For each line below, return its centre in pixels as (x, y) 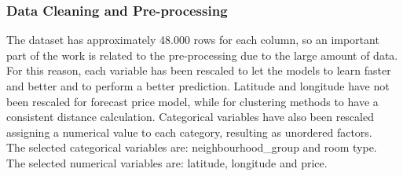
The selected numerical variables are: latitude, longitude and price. (167, 162)
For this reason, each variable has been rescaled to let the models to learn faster (199, 70)
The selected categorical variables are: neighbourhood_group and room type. (192, 147)
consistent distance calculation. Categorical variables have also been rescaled (190, 117)
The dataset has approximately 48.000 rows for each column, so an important (193, 40)
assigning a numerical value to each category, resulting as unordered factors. (189, 132)
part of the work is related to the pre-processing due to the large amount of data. (202, 55)
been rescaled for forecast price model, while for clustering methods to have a (192, 101)
